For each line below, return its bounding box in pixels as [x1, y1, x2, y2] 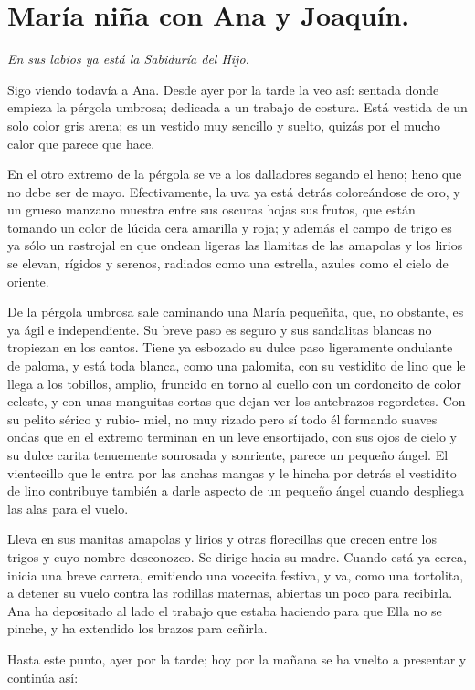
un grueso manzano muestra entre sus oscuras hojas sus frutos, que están [7, 200, 416, 219]
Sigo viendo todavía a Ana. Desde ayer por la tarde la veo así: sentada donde [7, 79, 439, 99]
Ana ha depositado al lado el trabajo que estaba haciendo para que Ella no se [7, 601, 442, 620]
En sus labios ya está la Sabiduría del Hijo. [7, 49, 249, 68]
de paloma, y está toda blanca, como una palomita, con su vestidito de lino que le [7, 356, 466, 375]
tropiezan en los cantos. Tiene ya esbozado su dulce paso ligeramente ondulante [7, 338, 453, 357]
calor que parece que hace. [7, 133, 155, 152]
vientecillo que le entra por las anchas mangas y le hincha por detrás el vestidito [7, 463, 457, 482]
